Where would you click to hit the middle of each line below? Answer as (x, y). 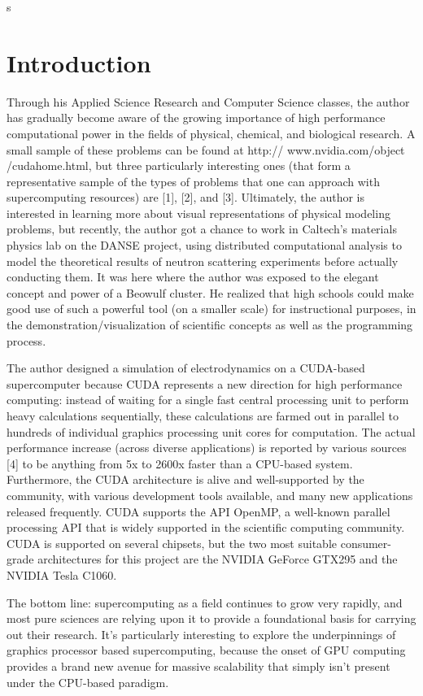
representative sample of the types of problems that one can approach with (193, 181)
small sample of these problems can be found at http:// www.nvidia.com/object (206, 149)
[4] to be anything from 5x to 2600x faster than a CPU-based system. (180, 463)
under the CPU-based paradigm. (88, 682)
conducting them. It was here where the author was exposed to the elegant (193, 277)
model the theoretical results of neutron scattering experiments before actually (203, 261)
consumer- (366, 543)
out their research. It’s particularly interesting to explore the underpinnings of (201, 634)
